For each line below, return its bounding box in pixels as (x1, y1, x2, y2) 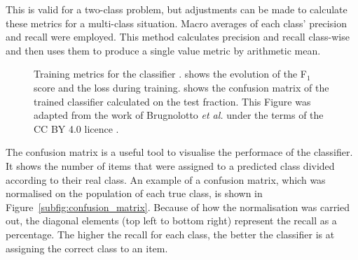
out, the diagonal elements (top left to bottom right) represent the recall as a (6, 213, 337, 228)
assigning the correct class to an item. (6, 240, 168, 255)
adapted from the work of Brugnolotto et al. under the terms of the (34, 108, 324, 122)
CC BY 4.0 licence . (34, 121, 119, 136)
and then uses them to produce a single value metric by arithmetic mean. (6, 43, 321, 57)
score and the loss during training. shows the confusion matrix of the (34, 80, 329, 94)
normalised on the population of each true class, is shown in (6, 186, 263, 201)
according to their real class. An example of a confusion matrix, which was (6, 172, 326, 187)
